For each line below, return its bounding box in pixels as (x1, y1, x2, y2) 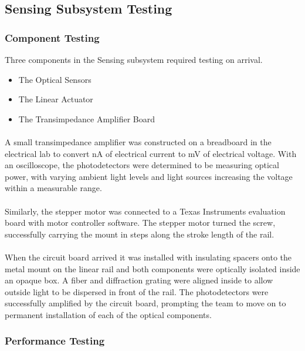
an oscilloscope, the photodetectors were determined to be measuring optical (5, 159, 279, 171)
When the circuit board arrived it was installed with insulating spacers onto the (5, 250, 292, 263)
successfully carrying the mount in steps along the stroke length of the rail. (5, 228, 274, 240)
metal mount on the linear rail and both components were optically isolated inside (5, 262, 300, 275)
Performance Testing (5, 333, 105, 348)
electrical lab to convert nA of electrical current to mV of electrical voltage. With (5, 147, 297, 159)
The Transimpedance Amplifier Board (18, 112, 155, 125)
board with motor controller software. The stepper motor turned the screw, (5, 216, 276, 229)
